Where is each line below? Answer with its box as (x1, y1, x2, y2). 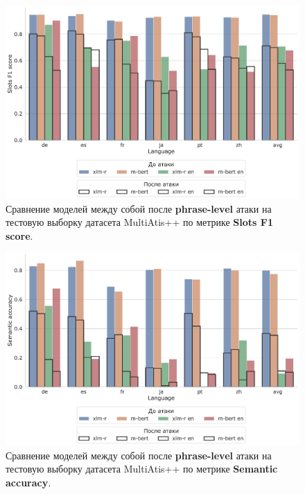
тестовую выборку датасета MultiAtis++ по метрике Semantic (6, 461, 278, 476)
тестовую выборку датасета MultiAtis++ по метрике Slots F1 (6, 215, 273, 229)
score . (6, 228, 33, 242)
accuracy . (6, 475, 51, 489)
